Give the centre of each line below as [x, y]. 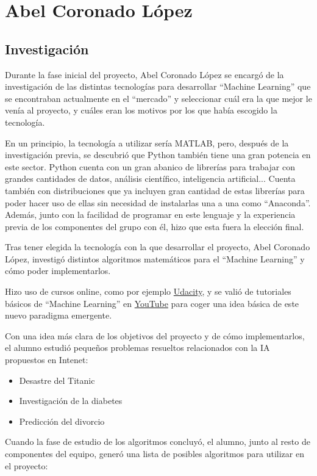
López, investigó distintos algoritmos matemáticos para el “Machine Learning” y [155, 258]
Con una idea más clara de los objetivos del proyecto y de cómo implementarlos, [155, 335]
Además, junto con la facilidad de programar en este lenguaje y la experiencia [150, 215]
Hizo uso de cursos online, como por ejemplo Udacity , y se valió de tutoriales [148, 291]
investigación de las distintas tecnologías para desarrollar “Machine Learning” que [158, 86]
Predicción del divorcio [62, 421]
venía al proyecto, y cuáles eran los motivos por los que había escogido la [141, 110]
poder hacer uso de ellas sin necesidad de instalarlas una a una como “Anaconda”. [158, 202]
